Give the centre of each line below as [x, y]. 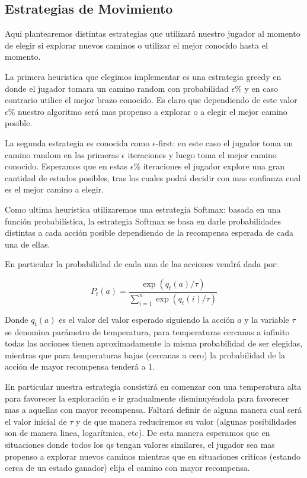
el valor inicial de [36, 421]
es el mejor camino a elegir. [54, 189]
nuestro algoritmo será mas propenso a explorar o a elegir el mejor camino [153, 111]
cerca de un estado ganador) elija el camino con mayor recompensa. [127, 468]
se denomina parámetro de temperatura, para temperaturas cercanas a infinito [147, 331]
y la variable [267, 319]
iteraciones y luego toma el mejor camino [202, 154]
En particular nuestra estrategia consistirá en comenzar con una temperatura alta [153, 386]
